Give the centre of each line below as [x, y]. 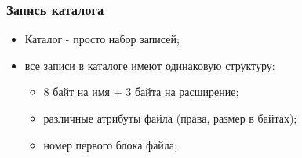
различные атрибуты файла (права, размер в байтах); [170, 118]
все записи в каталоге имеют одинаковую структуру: [150, 65]
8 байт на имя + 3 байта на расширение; [141, 92]
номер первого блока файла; [110, 144]
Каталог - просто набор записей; [102, 39]
